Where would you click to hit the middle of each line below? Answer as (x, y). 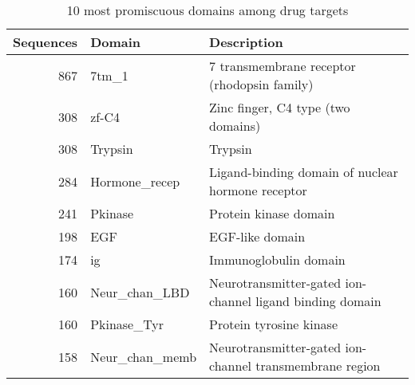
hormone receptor (258, 190)
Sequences (45, 42)
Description (246, 42)
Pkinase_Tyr (127, 324)
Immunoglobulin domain (277, 259)
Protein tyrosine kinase (274, 324)
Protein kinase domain (272, 213)
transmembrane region (318, 365)
